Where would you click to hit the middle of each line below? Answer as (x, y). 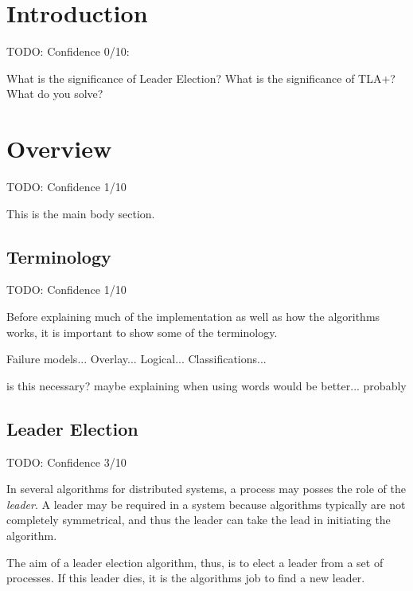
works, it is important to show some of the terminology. (142, 332)
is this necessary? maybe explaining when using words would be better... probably (206, 385)
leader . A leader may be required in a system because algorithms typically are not (206, 504)
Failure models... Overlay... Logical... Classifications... (136, 359)
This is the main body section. (81, 213)
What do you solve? (55, 94)
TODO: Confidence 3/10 (66, 462)
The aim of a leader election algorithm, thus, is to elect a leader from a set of (195, 562)
